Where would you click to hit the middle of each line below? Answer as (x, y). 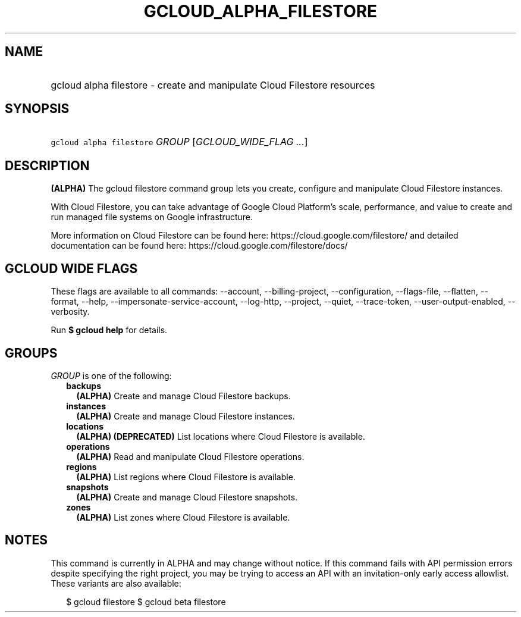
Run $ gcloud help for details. (109, 330)
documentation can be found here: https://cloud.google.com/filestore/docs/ (199, 246)
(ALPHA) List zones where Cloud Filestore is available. (183, 517)
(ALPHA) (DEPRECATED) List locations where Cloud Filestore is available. (221, 436)
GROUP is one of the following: (111, 375)
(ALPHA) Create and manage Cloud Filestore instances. (186, 416)
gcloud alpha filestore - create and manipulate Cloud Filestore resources (213, 85)
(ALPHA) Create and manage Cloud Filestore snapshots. (187, 497)
